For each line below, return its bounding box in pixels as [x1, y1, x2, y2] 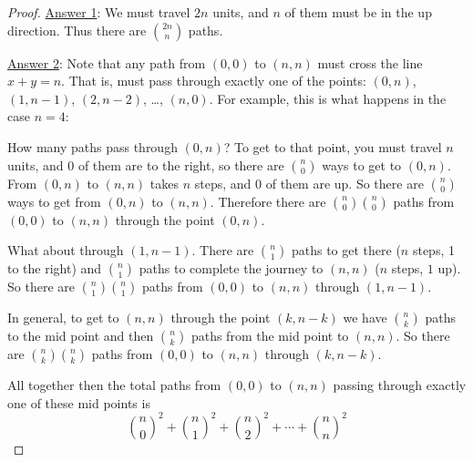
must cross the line [317, 53, 423, 72]
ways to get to [322, 155, 402, 174]
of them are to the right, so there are [77, 155, 284, 174]
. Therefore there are [210, 191, 326, 210]
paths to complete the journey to [139, 259, 324, 278]
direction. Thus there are [7, 20, 147, 39]
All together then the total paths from [7, 375, 221, 395]
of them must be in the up [284, 3, 432, 21]
